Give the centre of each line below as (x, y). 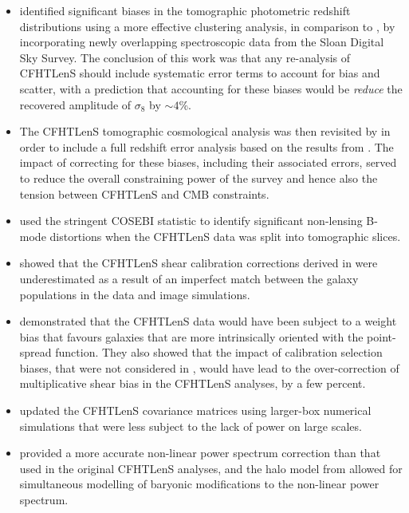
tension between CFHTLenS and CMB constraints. (144, 193)
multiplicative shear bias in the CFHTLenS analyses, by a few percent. (193, 383)
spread (35, 352)
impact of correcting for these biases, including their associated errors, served (208, 162)
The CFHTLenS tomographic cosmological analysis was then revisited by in (205, 131)
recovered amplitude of (75, 104)
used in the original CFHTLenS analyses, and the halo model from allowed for (211, 468)
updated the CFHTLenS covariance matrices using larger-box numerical (195, 410)
